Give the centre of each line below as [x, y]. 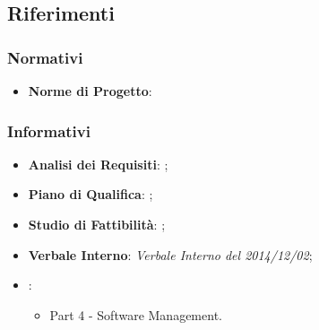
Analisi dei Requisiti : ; [98, 164]
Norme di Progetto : [90, 91]
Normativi [45, 57]
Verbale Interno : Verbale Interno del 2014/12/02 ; [170, 254]
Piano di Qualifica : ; [91, 194]
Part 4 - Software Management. [136, 314]
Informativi [49, 130]
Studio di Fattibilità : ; [97, 224]
